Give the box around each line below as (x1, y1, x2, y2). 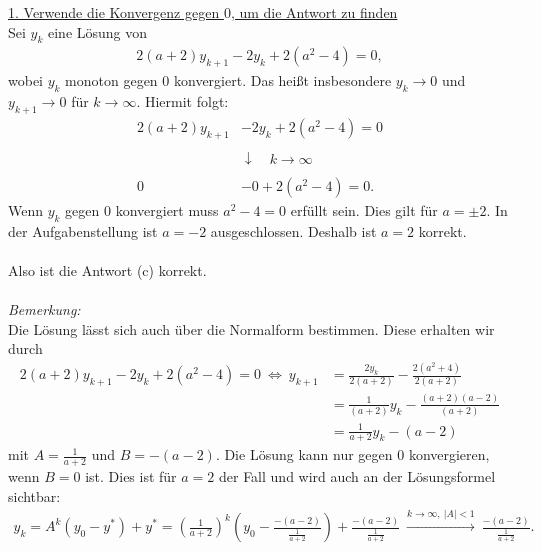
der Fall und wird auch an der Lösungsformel (218, 466, 496, 487)
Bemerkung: (8, 298, 81, 319)
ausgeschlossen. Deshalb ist (210, 220, 377, 241)
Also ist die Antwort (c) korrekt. (8, 259, 207, 280)
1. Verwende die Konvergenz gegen (8, 2, 220, 22)
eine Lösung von (47, 21, 148, 42)
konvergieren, (408, 444, 490, 465)
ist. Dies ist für (85, 466, 177, 487)
